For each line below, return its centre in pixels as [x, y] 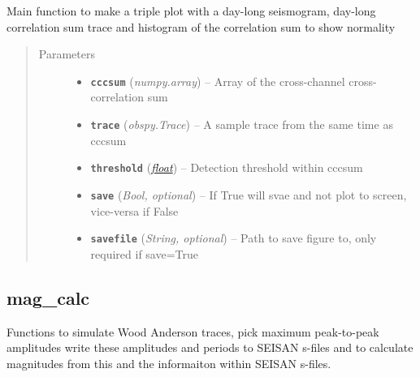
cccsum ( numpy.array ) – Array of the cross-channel [218, 81]
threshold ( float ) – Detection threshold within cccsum [227, 167]
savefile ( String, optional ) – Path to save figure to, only [234, 238]
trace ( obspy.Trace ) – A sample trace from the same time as [242, 124]
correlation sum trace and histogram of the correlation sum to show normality [201, 26]
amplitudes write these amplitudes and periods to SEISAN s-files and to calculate [210, 347]
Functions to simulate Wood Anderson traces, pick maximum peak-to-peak [193, 331]
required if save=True [145, 253]
